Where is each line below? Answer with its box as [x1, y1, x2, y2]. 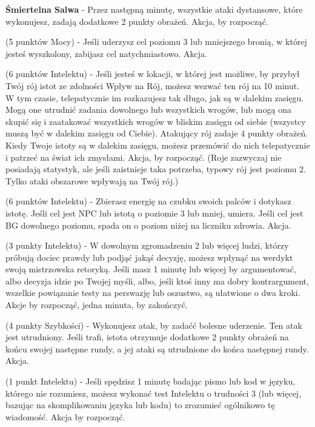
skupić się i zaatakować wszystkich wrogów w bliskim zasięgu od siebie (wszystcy [5, 115, 306, 127]
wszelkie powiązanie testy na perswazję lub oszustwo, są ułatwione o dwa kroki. [5, 286, 300, 299]
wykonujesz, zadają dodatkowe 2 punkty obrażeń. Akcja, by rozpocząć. [5, 15, 268, 27]
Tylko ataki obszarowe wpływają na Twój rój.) [5, 174, 179, 187]
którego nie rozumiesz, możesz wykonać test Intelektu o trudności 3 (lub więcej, [5, 386, 302, 399]
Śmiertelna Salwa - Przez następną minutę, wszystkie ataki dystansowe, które [5, 3, 303, 15]
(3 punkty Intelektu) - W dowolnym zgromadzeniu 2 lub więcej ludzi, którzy [5, 239, 289, 252]
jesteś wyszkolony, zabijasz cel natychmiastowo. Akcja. [5, 47, 207, 59]
